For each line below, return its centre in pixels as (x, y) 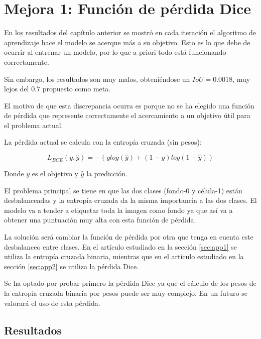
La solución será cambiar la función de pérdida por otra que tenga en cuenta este (129, 237)
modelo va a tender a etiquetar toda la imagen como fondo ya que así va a (118, 210)
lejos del (17, 89)
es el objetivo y (55, 174)
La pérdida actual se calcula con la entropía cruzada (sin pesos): (103, 142)
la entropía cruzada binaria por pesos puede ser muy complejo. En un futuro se (126, 293)
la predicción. (107, 174)
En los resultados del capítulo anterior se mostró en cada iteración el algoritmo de (130, 32)
